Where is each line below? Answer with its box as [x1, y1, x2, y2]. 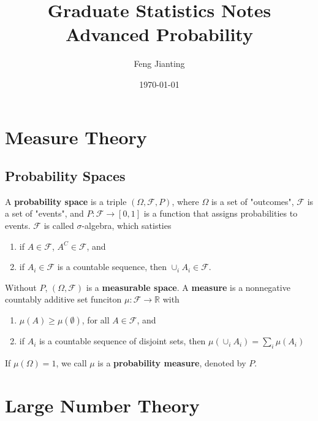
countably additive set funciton [5, 293, 122, 306]
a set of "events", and [5, 207, 84, 220]
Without [5, 280, 37, 293]
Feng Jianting [134, 57, 185, 70]
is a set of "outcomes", [211, 195, 294, 207]
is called [44, 219, 74, 232]
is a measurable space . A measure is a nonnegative [86, 280, 290, 293]
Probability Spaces [5, 166, 126, 185]
